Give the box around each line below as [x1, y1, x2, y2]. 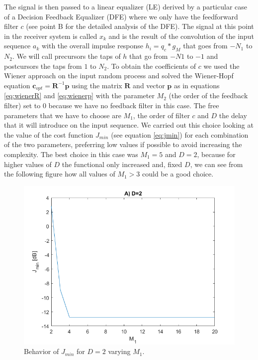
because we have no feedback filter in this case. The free [48, 100, 219, 110]
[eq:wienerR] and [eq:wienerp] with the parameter [4, 90, 155, 101]
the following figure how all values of [4, 169, 115, 179]
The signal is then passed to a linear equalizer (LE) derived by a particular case [4, 1, 248, 11]
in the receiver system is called [4, 30, 97, 41]
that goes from [183, 40, 228, 51]
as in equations [173, 80, 220, 90]
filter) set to [4, 100, 41, 110]
